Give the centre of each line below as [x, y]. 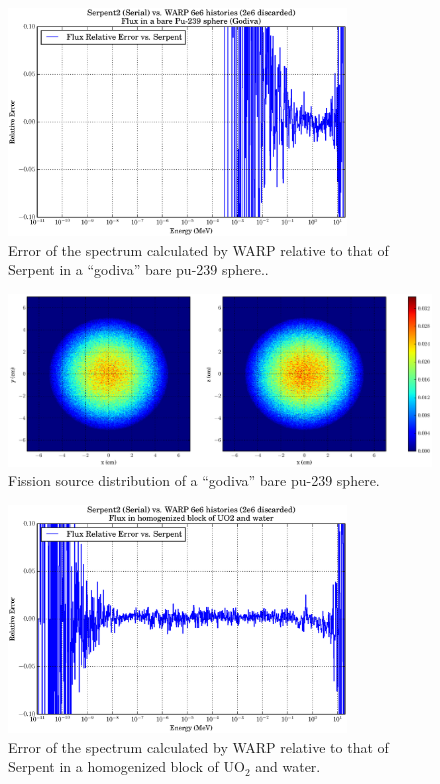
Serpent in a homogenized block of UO [126, 766]
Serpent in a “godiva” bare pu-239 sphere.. [138, 269]
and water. [288, 766]
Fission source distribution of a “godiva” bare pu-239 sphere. [194, 480]
